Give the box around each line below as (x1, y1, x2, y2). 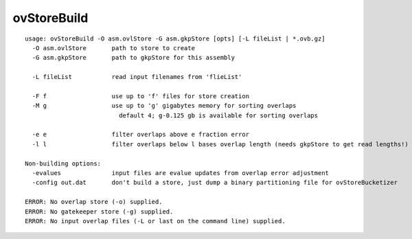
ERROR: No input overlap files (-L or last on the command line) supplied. (25, 217, 286, 225)
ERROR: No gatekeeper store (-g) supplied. (25, 207, 174, 216)
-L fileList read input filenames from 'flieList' (32, 73, 242, 81)
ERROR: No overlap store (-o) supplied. (25, 198, 163, 206)
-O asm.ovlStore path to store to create (32, 44, 196, 52)
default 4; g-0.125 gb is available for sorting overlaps (119, 111, 319, 119)
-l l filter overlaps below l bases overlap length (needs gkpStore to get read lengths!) (32, 140, 409, 148)
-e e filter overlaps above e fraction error (32, 130, 250, 139)
